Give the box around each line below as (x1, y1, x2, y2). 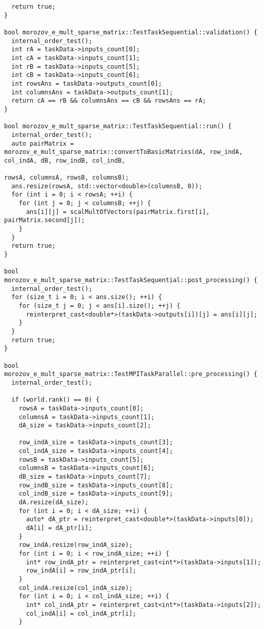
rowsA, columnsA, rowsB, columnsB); (4, 174, 129, 182)
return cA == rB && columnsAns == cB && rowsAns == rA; (11, 97, 206, 105)
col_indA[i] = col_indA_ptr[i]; (26, 610, 136, 617)
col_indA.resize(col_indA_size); (18, 584, 133, 592)
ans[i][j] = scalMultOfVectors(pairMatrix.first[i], (26, 208, 210, 215)
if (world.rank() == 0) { (11, 396, 100, 404)
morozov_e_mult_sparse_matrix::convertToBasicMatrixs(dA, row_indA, (4, 148, 243, 156)
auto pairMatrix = (11, 140, 74, 147)
